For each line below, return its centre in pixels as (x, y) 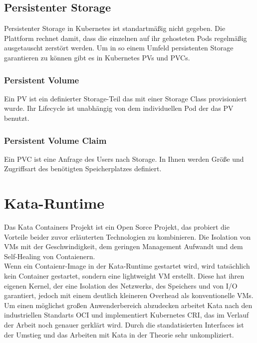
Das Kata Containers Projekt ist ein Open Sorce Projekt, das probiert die (117, 227)
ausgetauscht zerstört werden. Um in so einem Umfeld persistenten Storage (119, 48)
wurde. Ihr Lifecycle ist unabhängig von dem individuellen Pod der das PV (119, 108)
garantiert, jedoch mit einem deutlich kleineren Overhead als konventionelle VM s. (129, 295)
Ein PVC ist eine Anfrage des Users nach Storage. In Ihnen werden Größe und (124, 159)
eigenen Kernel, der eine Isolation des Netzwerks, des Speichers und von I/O (121, 285)
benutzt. (17, 118)
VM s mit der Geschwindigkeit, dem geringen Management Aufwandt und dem (124, 246)
